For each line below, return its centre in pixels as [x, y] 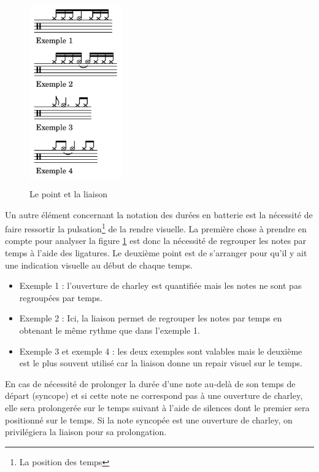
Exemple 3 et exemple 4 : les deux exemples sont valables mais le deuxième [161, 351]
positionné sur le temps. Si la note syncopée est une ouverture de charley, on [149, 419]
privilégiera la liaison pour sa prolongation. [86, 432]
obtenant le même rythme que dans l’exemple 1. [110, 330]
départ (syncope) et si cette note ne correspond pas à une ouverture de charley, [154, 395]
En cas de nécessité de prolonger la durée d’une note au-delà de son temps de [150, 383]
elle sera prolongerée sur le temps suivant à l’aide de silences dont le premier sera [157, 407]
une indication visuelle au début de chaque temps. [99, 265]
